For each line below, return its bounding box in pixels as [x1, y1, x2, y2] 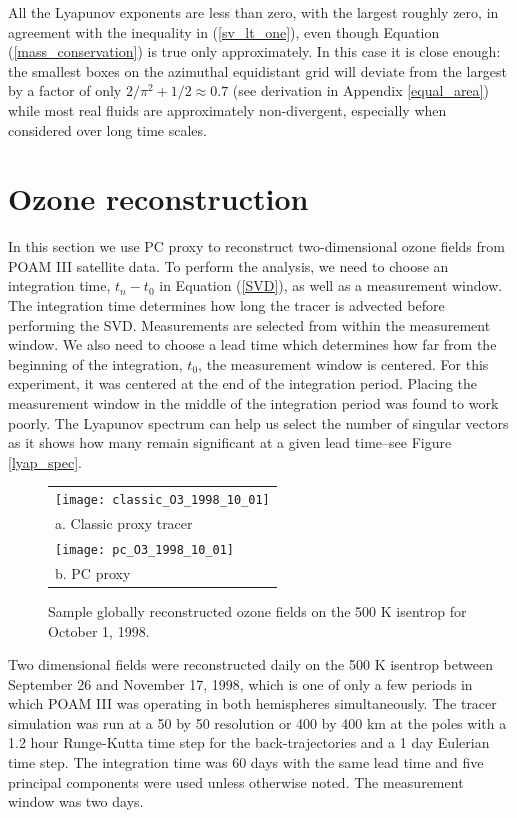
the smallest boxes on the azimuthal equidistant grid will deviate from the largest [8, 60, 508, 81]
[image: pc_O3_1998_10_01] [55, 542, 234, 557]
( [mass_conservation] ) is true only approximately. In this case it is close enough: [8, 41, 501, 62]
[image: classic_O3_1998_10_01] [55, 493, 270, 508]
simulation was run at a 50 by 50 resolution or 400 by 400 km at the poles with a [8, 712, 507, 733]
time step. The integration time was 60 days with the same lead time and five [8, 752, 484, 773]
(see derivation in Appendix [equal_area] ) [232, 80, 489, 101]
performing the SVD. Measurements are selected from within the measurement [8, 314, 491, 335]
